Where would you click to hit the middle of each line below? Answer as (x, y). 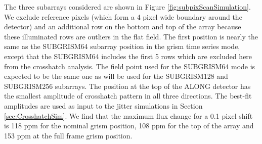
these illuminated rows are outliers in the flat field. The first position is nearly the (131, 36)
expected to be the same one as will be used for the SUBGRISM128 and (116, 76)
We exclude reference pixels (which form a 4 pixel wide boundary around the (123, 16)
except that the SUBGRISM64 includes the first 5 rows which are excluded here (128, 56)
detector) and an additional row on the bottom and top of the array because (123, 27)
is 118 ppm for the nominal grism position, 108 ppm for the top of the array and (129, 126)
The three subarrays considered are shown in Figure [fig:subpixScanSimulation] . (127, 7)
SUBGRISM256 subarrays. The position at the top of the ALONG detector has (127, 86)
